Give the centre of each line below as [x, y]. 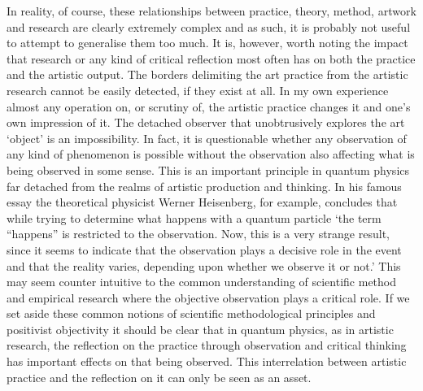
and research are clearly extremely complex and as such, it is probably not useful [209, 26]
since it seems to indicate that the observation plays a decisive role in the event [204, 249]
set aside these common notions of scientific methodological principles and [191, 313]
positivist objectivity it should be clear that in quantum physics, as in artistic [200, 329]
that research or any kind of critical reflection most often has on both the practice [211, 58]
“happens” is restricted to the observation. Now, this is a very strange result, [198, 234]
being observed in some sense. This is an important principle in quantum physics [208, 169]
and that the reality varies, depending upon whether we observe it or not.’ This [204, 265]
